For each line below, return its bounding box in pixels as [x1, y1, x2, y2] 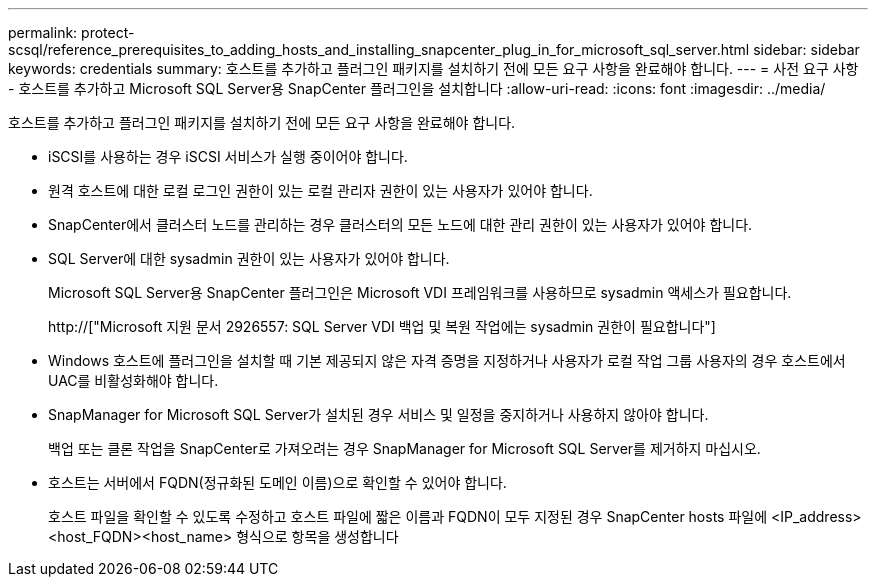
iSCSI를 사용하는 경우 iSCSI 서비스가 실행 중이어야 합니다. [48, 148, 408, 165]
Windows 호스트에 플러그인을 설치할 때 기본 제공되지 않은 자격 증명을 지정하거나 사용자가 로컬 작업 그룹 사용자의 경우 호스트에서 [48, 352, 846, 369]
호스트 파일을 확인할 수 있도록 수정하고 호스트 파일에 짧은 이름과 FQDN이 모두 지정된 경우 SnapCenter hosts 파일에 [48, 508, 768, 525]
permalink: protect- [8, 24, 135, 41]
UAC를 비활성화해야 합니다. [48, 372, 219, 389]
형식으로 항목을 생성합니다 [236, 528, 399, 545]
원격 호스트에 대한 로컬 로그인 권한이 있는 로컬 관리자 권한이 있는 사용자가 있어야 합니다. [48, 182, 593, 199]
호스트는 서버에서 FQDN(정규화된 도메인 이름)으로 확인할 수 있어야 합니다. [48, 474, 507, 491]
